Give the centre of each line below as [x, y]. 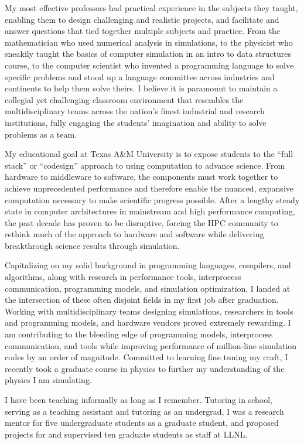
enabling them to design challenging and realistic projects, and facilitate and [142, 19]
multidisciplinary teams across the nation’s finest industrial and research [135, 111]
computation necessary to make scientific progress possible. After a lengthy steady [152, 199]
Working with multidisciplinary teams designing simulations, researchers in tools [149, 311]
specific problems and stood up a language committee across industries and [140, 76]
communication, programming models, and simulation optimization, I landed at [148, 288]
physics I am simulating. [48, 380]
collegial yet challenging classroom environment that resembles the [124, 99]
